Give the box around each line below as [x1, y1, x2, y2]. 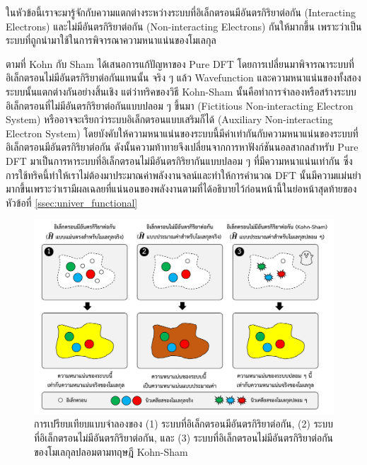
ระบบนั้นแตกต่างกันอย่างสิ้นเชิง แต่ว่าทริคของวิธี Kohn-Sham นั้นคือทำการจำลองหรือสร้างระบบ [6, 84, 356, 98]
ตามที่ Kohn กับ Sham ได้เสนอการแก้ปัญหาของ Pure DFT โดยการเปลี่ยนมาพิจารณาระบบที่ [6, 56, 354, 71]
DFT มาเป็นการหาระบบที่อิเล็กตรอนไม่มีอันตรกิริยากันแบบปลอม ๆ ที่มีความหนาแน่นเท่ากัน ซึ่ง [6, 153, 353, 168]
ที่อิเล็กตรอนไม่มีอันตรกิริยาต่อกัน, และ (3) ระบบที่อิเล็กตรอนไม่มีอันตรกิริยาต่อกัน [34, 430, 334, 445]
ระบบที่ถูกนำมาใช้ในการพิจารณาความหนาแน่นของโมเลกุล [6, 33, 216, 47]
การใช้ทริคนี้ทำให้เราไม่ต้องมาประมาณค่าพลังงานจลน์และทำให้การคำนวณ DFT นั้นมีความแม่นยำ [6, 167, 361, 182]
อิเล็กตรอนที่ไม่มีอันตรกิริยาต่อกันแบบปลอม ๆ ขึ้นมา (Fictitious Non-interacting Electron [6, 98, 354, 113]
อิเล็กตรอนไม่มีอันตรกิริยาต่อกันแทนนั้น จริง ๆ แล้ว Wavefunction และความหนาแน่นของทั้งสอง [6, 70, 361, 85]
